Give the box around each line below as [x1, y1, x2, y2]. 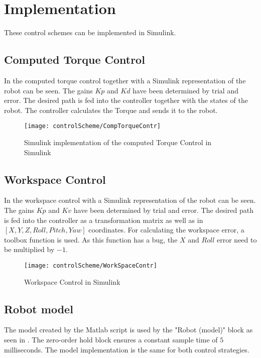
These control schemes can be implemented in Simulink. [4, 27, 176, 38]
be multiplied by [4, 244, 55, 255]
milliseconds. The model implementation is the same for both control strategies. [4, 344, 249, 354]
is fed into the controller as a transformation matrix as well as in [4, 214, 203, 225]
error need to [217, 234, 257, 245]
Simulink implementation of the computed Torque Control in [24, 137, 212, 147]
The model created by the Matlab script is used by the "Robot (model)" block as [4, 324, 253, 335]
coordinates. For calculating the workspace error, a [88, 224, 244, 235]
